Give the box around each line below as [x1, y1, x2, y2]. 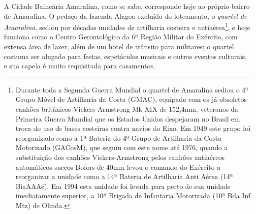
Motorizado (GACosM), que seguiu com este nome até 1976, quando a [15, 142, 228, 153]
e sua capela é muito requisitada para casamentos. [4, 61, 155, 71]
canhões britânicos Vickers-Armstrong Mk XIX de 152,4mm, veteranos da [15, 104, 238, 114]
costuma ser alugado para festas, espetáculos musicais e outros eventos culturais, [4, 51, 247, 61]
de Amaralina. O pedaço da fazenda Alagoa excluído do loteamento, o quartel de [4, 10, 247, 21]
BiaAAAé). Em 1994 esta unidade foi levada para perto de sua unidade [15, 181, 230, 191]
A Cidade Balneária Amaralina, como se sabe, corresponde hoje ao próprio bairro [4, 1, 250, 11]
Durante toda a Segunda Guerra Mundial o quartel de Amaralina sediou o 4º [15, 84, 249, 94]
